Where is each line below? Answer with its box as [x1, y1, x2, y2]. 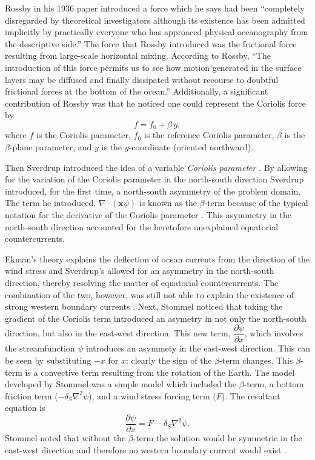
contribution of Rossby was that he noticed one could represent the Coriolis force [5, 96, 306, 109]
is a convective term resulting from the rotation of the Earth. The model [25, 365, 295, 378]
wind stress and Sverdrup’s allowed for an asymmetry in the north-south [5, 264, 274, 277]
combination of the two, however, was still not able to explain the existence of [5, 288, 294, 301]
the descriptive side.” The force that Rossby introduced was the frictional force [5, 37, 297, 50]
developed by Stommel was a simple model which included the [5, 378, 237, 390]
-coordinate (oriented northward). [128, 140, 254, 153]
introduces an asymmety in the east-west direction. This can [86, 342, 310, 355]
